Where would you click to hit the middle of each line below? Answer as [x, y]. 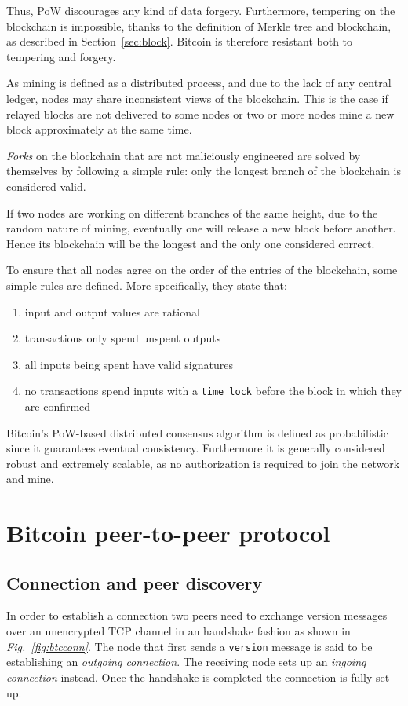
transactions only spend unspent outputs [123, 338]
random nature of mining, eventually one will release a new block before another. [201, 228]
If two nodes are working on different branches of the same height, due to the [192, 212]
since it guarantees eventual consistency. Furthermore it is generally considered [196, 448]
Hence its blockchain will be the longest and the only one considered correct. [191, 243]
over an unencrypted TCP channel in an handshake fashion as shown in [178, 631]
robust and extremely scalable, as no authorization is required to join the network [203, 463]
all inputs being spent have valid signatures [129, 364]
